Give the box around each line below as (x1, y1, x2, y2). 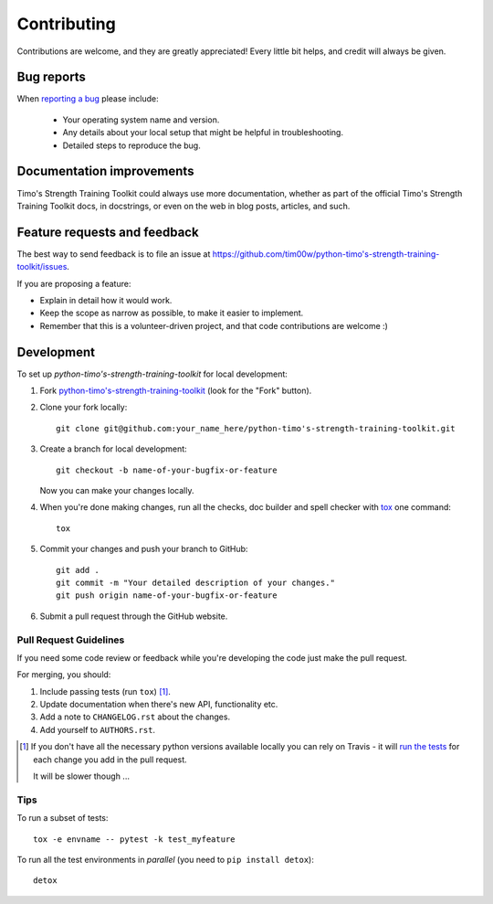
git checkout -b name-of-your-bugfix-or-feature (56, 464, 278, 475)
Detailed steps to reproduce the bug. (62, 140, 201, 151)
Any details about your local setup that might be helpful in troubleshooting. (62, 127, 344, 138)
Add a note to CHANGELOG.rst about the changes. (39, 711, 231, 722)
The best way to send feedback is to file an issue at (16, 248, 211, 260)
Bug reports (16, 69, 87, 85)
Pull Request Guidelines (16, 633, 125, 646)
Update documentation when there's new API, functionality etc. (39, 699, 278, 710)
